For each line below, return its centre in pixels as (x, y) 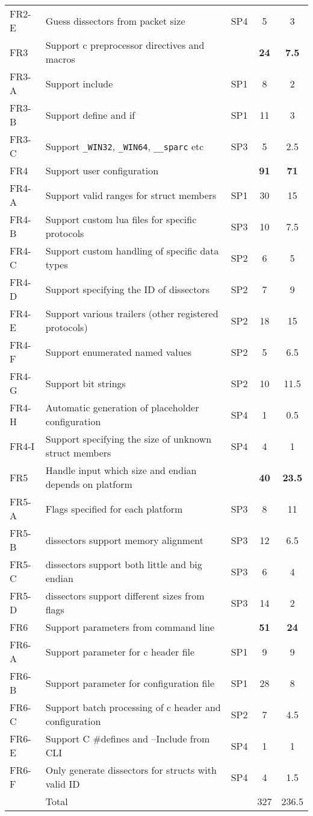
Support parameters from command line (130, 627)
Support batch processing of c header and (133, 707)
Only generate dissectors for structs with (131, 770)
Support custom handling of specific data (132, 251)
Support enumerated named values (119, 352)
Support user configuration (102, 170)
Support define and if (90, 115)
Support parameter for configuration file (130, 683)
